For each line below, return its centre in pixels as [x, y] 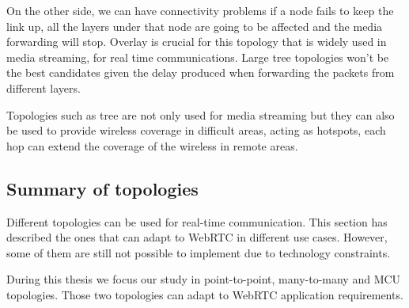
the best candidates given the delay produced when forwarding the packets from [201, 72]
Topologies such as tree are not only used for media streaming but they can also [201, 114]
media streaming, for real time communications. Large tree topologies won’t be [198, 57]
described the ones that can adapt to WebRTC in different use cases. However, [197, 237]
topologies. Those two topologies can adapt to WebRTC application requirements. [205, 294]
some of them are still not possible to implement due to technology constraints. [199, 252]
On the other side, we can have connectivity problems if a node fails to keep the [200, 10]
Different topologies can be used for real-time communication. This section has [197, 221]
